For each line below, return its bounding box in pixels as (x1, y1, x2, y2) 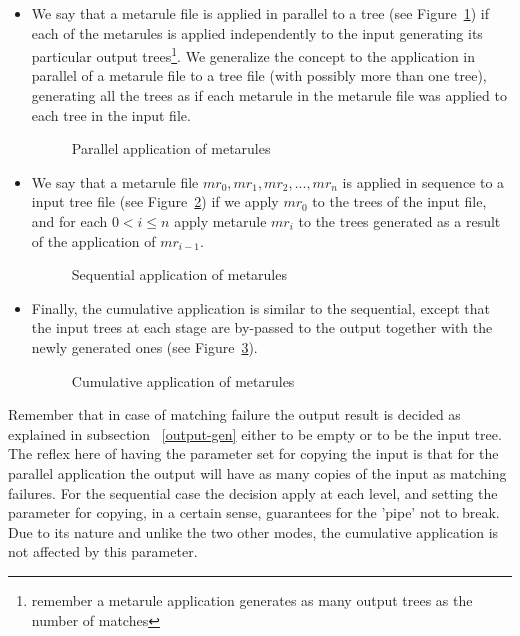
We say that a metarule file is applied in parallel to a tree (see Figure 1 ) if (31, 3, 489, 23)
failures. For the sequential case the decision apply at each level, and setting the (8, 482, 498, 503)
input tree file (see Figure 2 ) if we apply (31, 191, 279, 212)
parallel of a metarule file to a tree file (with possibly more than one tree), (31, 65, 487, 86)
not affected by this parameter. (8, 541, 198, 562)
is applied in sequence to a (342, 171, 505, 192)
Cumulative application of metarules (71, 370, 295, 391)
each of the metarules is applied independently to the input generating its (31, 22, 483, 43)
